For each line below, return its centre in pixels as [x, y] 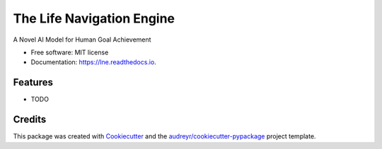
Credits [30, 120]
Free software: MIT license [70, 52]
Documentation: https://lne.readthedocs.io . [94, 62]
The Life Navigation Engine [94, 18]
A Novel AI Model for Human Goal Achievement [82, 40]
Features [33, 82]
